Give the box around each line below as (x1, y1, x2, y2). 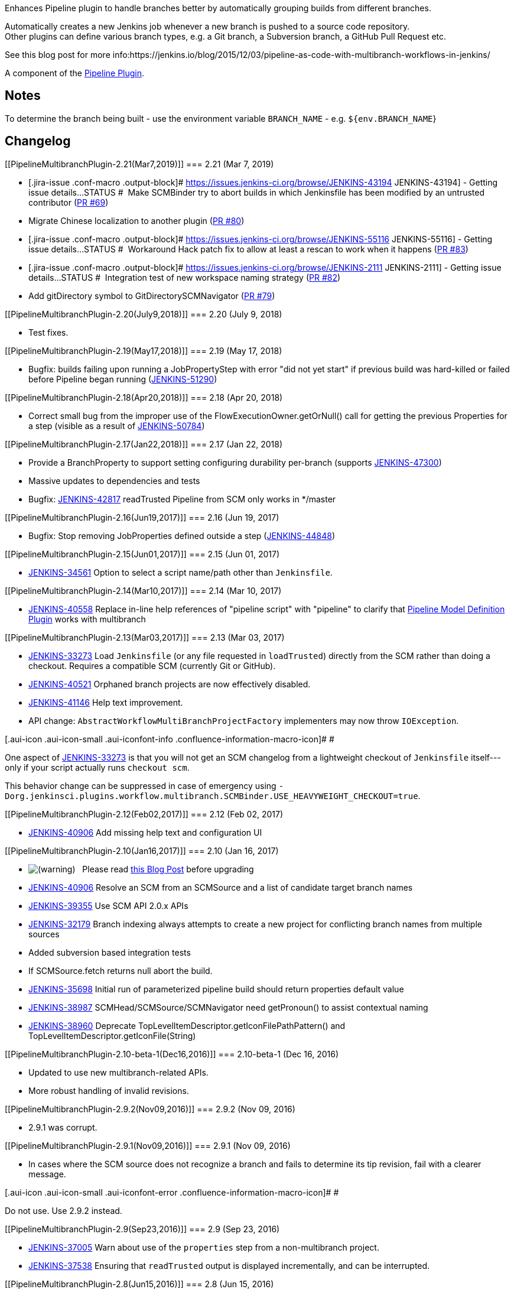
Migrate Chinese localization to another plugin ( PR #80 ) (28, 215, 245, 226)
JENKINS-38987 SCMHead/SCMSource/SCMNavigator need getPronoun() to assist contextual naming (28, 1002, 428, 1012)
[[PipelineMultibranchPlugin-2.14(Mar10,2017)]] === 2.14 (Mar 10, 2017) (5, 585, 282, 596)
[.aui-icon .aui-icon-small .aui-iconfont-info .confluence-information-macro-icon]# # (5, 733, 334, 744)
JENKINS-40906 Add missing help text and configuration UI (28, 827, 262, 837)
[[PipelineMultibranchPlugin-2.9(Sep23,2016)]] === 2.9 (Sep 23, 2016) (5, 1223, 280, 1234)
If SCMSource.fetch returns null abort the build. (28, 965, 213, 976)
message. (28, 1168, 66, 1179)
